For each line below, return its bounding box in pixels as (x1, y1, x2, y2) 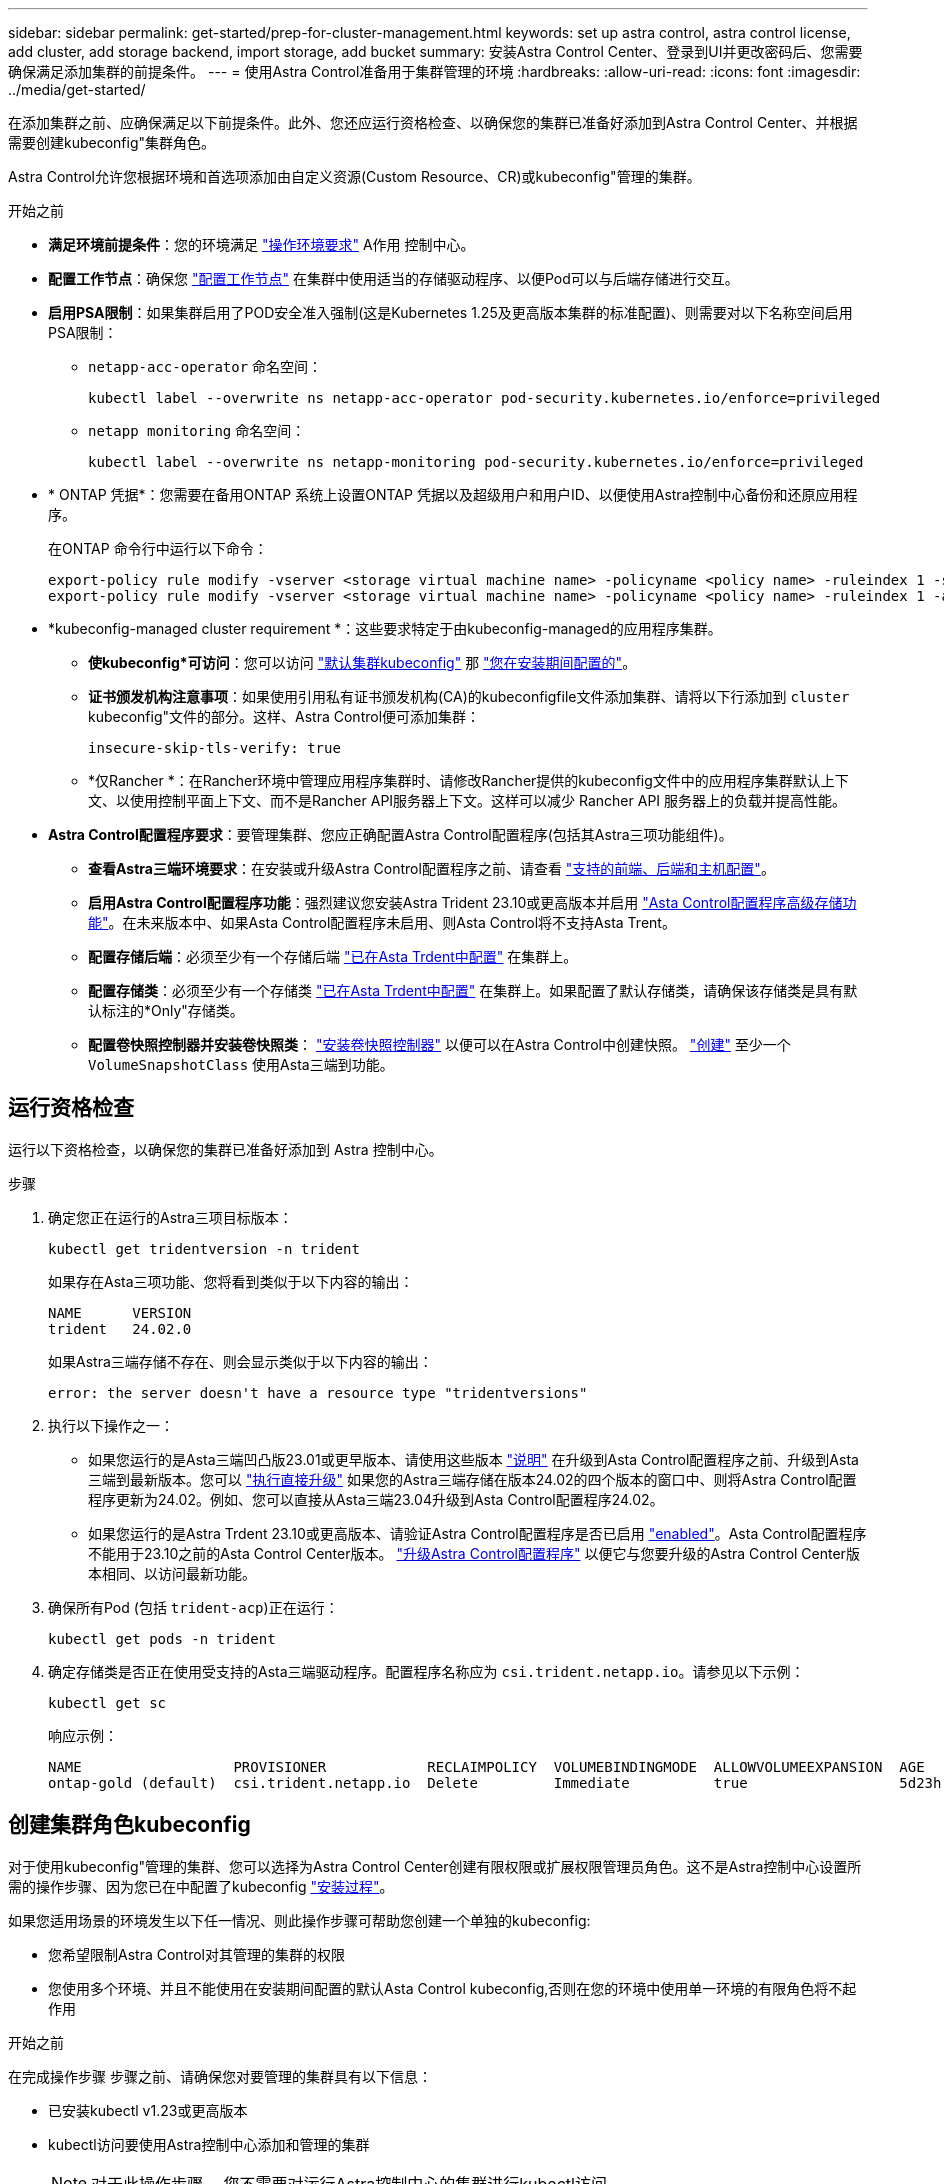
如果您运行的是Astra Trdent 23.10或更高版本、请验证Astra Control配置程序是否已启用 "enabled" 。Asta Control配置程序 (88, 1524, 867, 1542)
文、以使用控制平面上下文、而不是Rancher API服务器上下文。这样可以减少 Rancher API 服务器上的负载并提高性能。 (88, 792, 847, 809)
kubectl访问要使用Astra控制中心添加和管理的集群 (48, 2135, 370, 2153)
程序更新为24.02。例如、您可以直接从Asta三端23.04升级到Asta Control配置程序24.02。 (88, 1490, 664, 1508)
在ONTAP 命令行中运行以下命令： (48, 540, 268, 557)
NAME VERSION (48, 1304, 192, 1321)
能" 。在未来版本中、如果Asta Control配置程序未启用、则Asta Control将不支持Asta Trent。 (88, 914, 676, 931)
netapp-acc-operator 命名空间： (88, 358, 323, 375)
